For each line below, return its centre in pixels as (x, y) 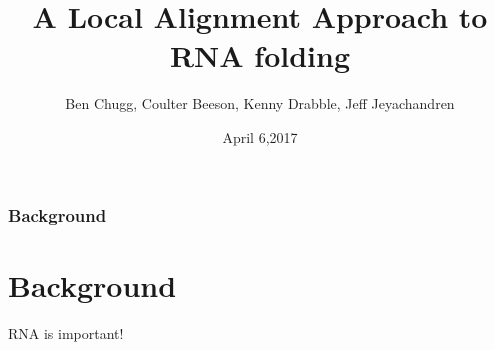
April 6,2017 (260, 136)
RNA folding (260, 55)
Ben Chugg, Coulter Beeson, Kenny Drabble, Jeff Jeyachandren (260, 103)
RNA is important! (66, 332)
